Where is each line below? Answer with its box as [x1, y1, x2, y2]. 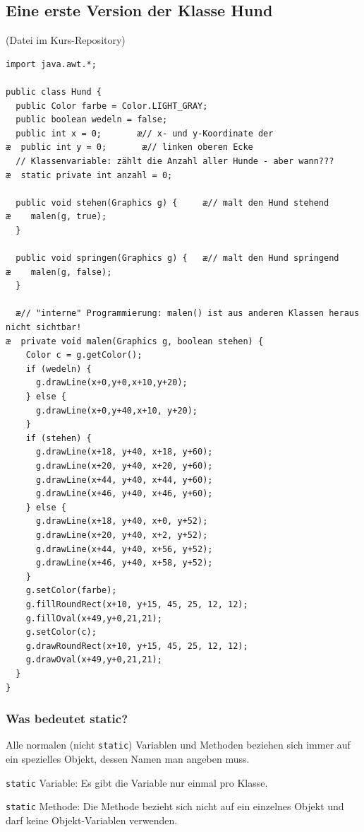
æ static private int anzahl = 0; [6, 170, 173, 180]
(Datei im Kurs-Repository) [6, 33, 126, 47]
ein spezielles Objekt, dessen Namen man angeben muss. [6, 751, 250, 766]
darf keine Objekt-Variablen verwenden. [6, 812, 178, 827]
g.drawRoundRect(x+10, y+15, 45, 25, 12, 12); [25, 640, 248, 651]
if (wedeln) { [25, 363, 92, 374]
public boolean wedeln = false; [16, 115, 168, 125]
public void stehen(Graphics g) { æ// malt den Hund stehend [16, 197, 329, 208]
